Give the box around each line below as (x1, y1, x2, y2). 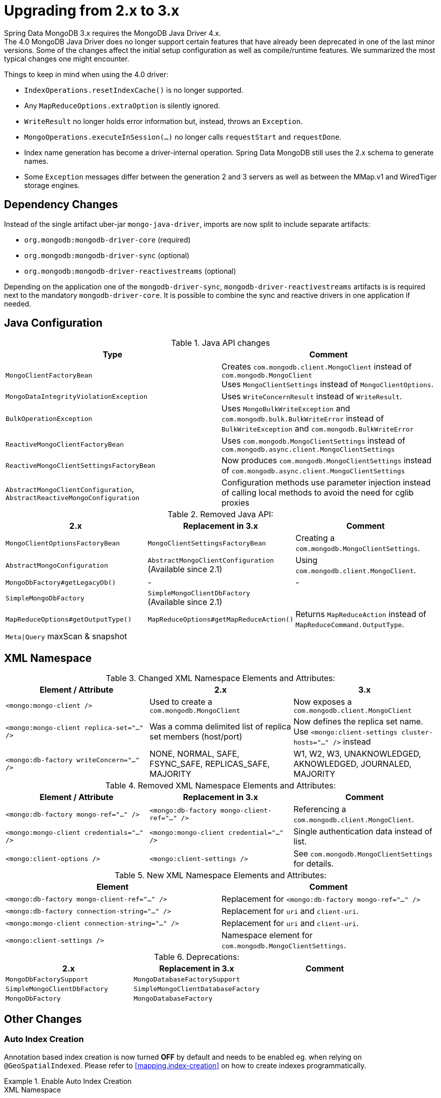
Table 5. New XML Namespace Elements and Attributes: (114, 870, 327, 881)
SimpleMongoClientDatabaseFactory (133, 985, 260, 993)
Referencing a (293, 804, 346, 815)
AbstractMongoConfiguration (6, 561, 108, 569)
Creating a (295, 533, 335, 543)
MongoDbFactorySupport (6, 975, 89, 984)
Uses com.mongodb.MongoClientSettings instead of (222, 436, 405, 446)
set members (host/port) (149, 731, 243, 742)
